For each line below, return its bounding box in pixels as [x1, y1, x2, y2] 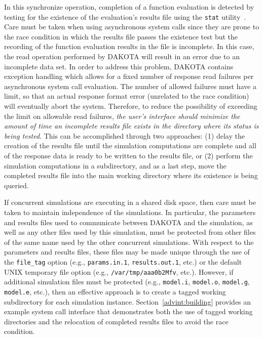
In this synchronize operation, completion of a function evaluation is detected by [4, 2, 254, 12]
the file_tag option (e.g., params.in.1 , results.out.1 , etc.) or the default [4, 256, 242, 267]
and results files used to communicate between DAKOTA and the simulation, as [4, 217, 253, 227]
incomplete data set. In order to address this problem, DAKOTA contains [4, 61, 234, 71]
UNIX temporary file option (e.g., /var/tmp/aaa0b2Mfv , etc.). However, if [4, 266, 234, 277]
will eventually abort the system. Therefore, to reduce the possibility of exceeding [4, 101, 257, 111]
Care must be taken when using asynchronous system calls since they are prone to [4, 21, 259, 32]
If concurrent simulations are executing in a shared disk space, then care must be [4, 197, 256, 207]
